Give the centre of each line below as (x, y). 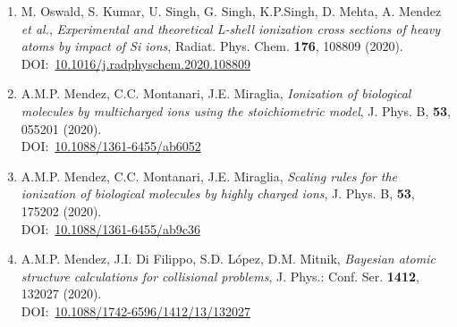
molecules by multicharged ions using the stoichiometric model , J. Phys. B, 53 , (236, 110)
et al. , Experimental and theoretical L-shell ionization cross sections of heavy (231, 28)
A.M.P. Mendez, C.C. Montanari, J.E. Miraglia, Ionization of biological (216, 93)
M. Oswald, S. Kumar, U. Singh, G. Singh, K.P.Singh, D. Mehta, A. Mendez (231, 11)
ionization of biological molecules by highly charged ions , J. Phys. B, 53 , (218, 193)
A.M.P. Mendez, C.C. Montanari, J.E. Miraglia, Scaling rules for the (209, 176)
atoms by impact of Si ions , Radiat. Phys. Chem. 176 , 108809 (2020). (212, 46)
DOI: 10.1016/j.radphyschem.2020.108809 (136, 63)
